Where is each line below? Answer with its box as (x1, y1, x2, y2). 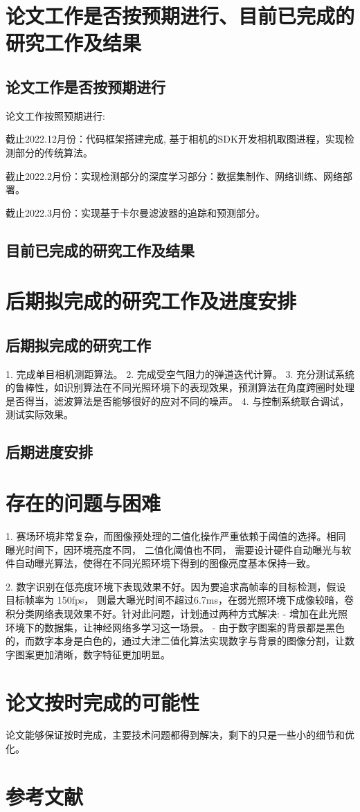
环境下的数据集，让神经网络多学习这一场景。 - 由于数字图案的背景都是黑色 (6, 620, 345, 634)
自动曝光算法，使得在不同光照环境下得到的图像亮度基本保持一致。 (15, 556, 316, 570)
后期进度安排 (6, 441, 93, 462)
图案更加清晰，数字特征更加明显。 (15, 647, 170, 661)
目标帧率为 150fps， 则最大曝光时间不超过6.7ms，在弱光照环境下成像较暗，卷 (6, 593, 354, 607)
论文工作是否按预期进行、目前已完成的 (6, 1, 355, 30)
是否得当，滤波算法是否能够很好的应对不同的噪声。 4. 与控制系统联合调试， (6, 393, 350, 408)
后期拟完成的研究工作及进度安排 (6, 287, 297, 315)
